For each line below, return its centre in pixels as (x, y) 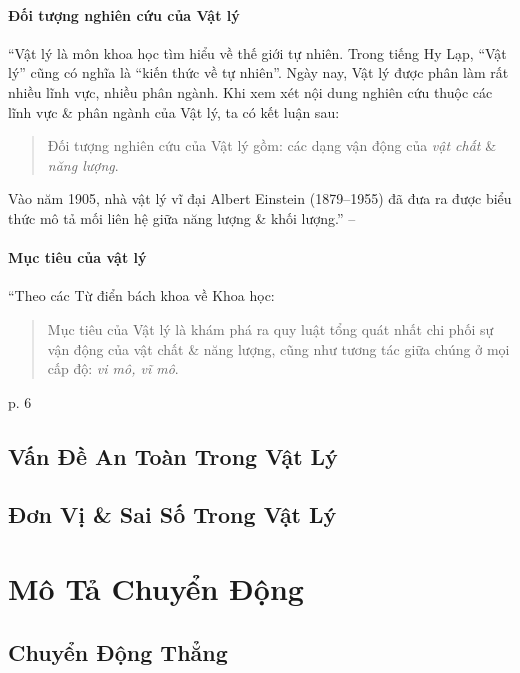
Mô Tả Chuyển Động (156, 588)
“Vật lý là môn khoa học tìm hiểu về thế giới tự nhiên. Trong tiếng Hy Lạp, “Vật (257, 52)
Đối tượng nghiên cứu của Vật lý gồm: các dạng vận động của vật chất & (272, 145)
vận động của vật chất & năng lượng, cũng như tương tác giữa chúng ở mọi (278, 348)
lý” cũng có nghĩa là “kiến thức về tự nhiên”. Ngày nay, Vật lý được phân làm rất (258, 72)
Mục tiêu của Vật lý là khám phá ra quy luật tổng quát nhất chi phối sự (270, 328)
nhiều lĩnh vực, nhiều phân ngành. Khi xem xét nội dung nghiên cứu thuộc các (250, 91)
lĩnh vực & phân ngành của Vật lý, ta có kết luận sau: (174, 111)
